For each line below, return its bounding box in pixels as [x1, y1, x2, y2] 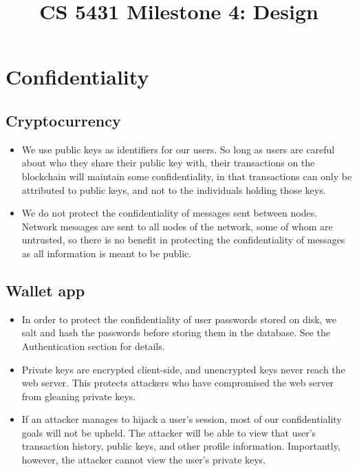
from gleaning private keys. [21, 388, 136, 403]
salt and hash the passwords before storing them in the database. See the [21, 325, 331, 340]
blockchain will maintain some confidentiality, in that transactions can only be [21, 168, 352, 183]
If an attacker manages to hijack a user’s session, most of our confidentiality [21, 412, 342, 426]
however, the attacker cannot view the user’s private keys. [21, 452, 266, 467]
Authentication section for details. [21, 338, 165, 353]
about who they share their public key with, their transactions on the [21, 155, 315, 170]
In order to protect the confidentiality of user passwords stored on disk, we [21, 311, 337, 326]
